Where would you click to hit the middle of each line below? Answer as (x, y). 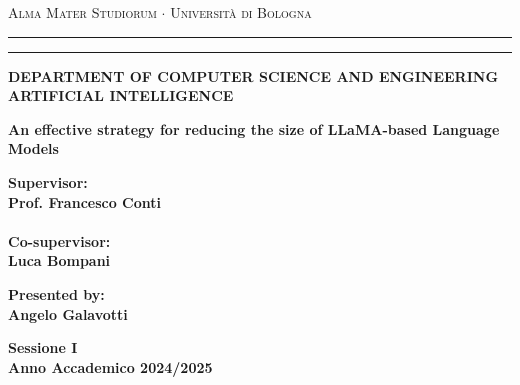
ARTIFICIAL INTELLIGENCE (121, 95)
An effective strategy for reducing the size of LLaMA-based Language (254, 128)
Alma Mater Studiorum (82, 12)
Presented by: (56, 293)
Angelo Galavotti (68, 313)
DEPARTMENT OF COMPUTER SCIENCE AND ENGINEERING (253, 75)
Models (33, 148)
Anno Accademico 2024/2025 (110, 366)
